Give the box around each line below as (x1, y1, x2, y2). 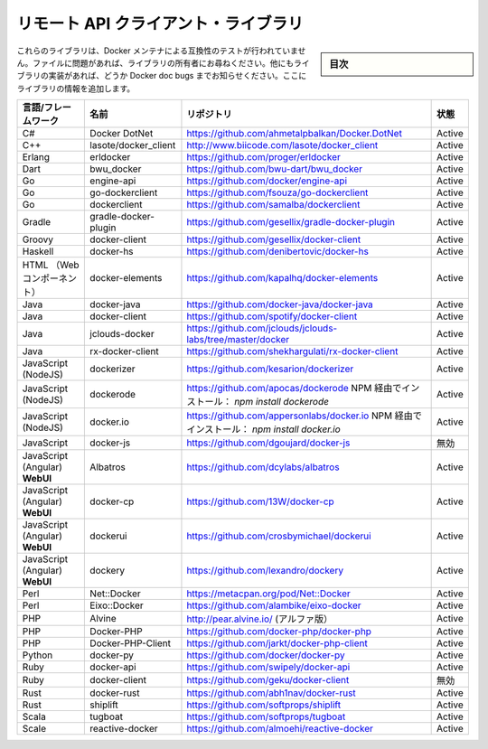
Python (22, 649, 53, 661)
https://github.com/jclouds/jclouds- (186, 322, 338, 334)
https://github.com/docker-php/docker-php (186, 625, 372, 638)
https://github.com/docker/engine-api (186, 174, 348, 187)
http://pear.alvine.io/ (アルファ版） (186, 613, 333, 625)
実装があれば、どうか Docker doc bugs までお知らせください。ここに (48, 70, 307, 81)
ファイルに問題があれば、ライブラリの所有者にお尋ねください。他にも (32, 57, 294, 68)
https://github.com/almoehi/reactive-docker (186, 723, 374, 735)
